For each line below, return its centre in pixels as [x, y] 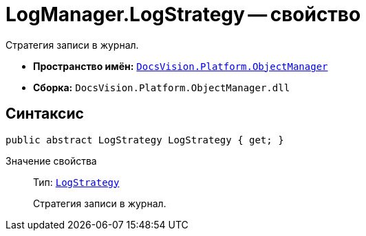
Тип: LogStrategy [76, 182]
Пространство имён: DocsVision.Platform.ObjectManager [181, 66]
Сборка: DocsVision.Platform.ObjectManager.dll [162, 87]
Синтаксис [45, 114]
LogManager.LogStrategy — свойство [183, 14]
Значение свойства [51, 161]
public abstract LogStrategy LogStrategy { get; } [145, 140]
